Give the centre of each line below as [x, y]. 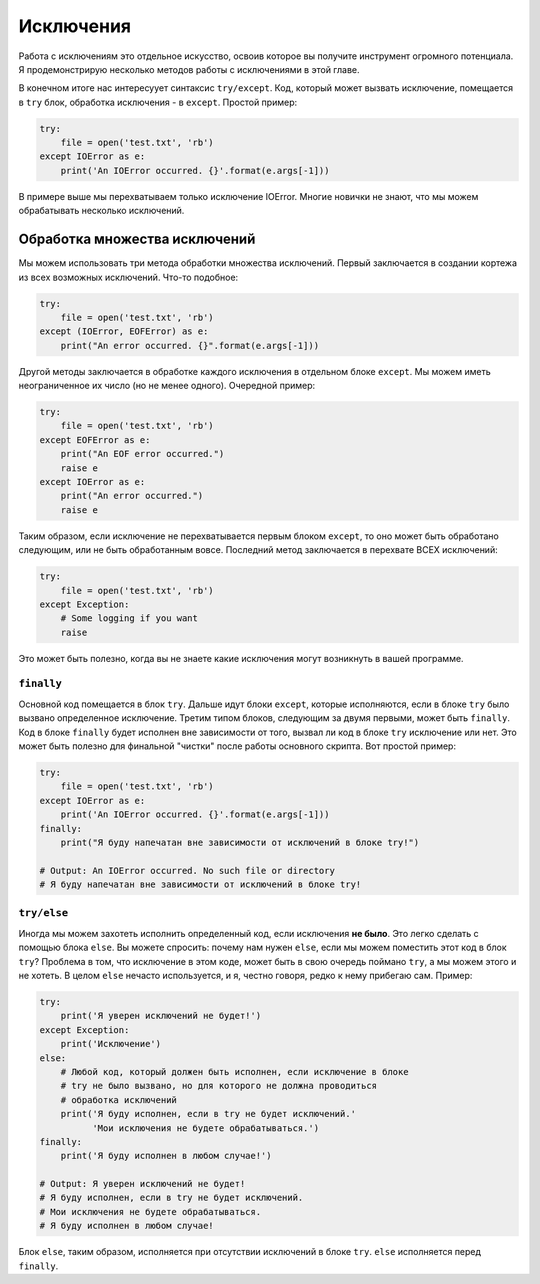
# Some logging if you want [129, 618]
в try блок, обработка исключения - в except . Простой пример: [158, 102]
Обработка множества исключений [137, 239]
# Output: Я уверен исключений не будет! [142, 1184]
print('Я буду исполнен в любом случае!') [166, 1156]
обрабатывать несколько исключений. [101, 211]
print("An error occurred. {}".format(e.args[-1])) [190, 345]
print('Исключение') [111, 1044]
